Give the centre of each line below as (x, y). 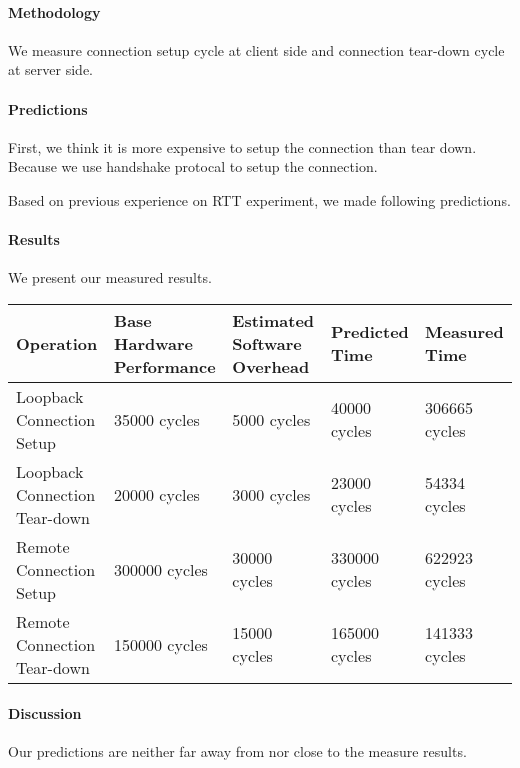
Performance (165, 366)
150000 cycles (161, 644)
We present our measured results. (110, 277)
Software (267, 343)
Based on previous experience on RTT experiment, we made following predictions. (259, 199)
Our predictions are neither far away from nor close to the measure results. (237, 750)
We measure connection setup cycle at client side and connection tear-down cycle (256, 49)
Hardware (153, 343)
